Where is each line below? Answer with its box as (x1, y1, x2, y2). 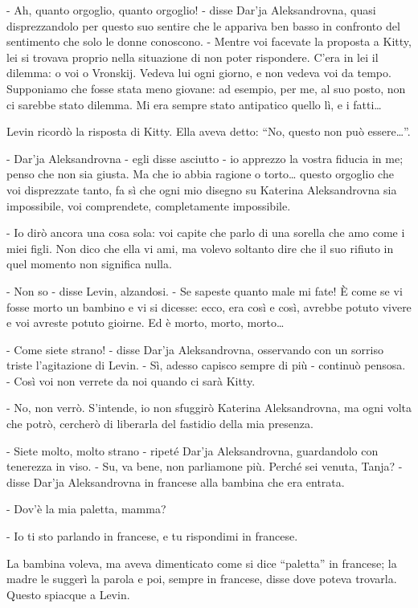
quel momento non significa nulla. (6, 255, 172, 272)
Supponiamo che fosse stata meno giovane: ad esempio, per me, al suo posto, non (6, 80, 406, 96)
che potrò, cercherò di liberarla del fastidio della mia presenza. (6, 415, 313, 432)
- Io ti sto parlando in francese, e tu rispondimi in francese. (6, 528, 298, 545)
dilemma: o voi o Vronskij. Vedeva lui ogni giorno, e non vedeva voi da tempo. (6, 64, 391, 81)
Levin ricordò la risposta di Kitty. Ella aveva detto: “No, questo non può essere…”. (6, 123, 411, 140)
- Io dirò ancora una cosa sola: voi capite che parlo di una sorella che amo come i (6, 224, 405, 241)
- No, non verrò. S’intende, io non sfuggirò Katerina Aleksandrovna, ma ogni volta (6, 399, 412, 416)
